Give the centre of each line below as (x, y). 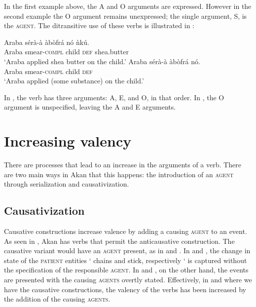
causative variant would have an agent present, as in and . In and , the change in (127, 250)
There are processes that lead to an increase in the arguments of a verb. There (123, 165)
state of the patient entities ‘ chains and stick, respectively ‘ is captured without (126, 260)
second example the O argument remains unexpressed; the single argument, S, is (126, 16)
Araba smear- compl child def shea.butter (66, 52)
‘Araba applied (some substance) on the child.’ (74, 81)
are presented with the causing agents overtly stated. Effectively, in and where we (128, 280)
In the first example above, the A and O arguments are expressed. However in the (128, 6)
